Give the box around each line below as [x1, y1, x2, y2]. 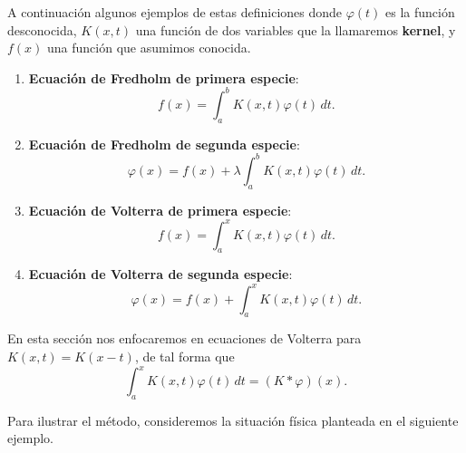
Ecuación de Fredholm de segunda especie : [28, 134, 300, 153]
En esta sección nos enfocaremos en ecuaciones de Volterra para [7, 329, 362, 348]
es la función [385, 3, 455, 21]
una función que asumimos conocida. [47, 38, 251, 57]
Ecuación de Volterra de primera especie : [28, 200, 292, 219]
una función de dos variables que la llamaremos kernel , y [135, 20, 456, 39]
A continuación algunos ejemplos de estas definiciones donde [7, 3, 343, 21]
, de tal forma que [134, 346, 235, 365]
